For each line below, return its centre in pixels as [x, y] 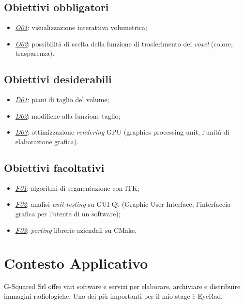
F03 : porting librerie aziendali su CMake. [76, 230]
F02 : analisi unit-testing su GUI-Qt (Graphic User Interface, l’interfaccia [123, 204]
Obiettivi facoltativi [54, 167]
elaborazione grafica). [47, 141]
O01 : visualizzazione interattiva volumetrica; [81, 27]
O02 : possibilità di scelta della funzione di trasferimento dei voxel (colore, [124, 43]
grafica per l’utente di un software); [68, 213]
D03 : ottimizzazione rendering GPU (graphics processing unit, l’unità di [122, 132]
